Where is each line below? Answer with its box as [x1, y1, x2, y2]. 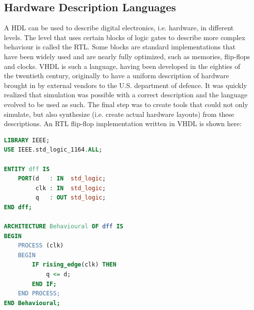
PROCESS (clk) [18, 242, 64, 249]
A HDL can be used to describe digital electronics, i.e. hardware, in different [4, 22, 234, 33]
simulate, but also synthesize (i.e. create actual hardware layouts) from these [4, 109, 234, 119]
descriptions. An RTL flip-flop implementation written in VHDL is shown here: [4, 118, 242, 129]
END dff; [4, 203, 32, 211]
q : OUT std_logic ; [35, 194, 106, 201]
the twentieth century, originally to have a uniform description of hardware [4, 70, 229, 81]
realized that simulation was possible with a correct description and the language [4, 89, 248, 100]
